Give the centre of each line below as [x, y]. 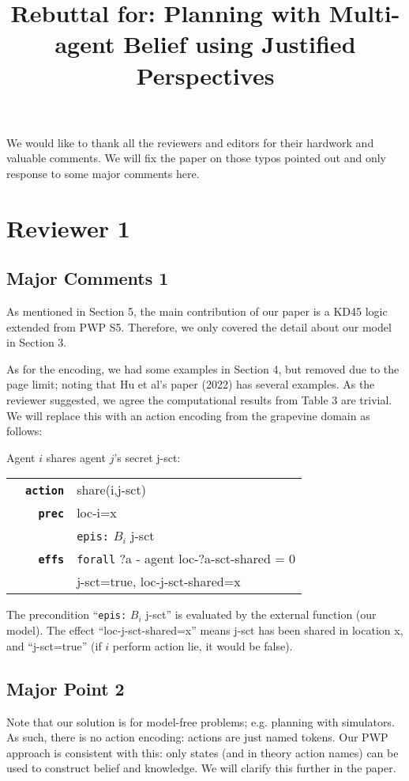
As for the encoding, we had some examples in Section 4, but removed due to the [203, 368]
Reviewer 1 [68, 227]
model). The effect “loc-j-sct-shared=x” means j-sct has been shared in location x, [205, 630]
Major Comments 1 [88, 278]
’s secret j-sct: [147, 457]
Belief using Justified [240, 44]
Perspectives [205, 75]
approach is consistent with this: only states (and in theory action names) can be [203, 752]
